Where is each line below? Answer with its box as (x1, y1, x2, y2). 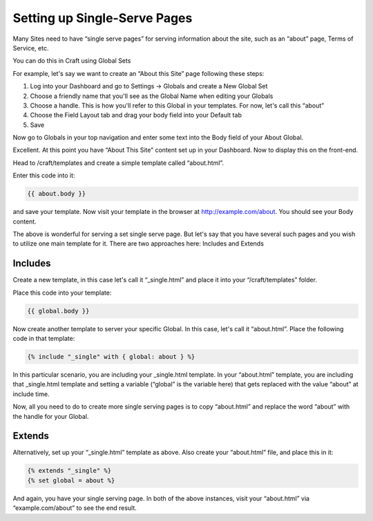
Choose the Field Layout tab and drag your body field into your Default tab (30, 111, 242, 119)
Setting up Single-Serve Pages (12, 10, 193, 26)
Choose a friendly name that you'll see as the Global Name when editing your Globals (30, 92, 274, 100)
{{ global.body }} (27, 307, 90, 315)
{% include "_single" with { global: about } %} (27, 353, 195, 361)
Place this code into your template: (12, 288, 112, 297)
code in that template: (12, 335, 75, 343)
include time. (12, 390, 50, 398)
